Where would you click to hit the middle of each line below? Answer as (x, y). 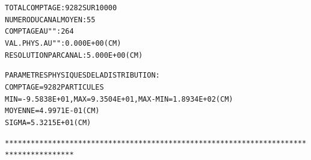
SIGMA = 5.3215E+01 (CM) (48, 122)
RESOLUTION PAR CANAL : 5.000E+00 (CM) (74, 55)
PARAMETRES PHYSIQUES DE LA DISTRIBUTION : (82, 75)
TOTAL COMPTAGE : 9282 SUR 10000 (61, 8)
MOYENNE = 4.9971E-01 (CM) (52, 111)
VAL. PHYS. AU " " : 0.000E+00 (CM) (63, 43)
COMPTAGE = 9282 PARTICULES (54, 87)
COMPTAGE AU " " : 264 (39, 32)
